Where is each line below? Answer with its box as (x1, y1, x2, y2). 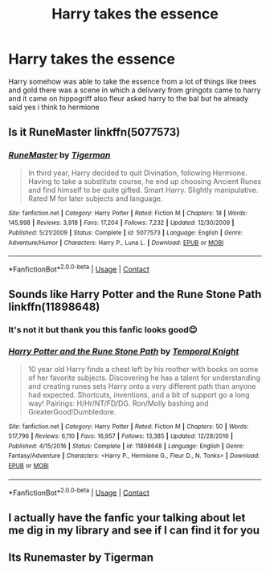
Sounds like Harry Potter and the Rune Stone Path (8, 288, 262, 301)
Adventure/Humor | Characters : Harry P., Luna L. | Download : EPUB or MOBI (8, 239, 224, 247)
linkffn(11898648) (8, 300, 100, 314)
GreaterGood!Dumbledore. (27, 407, 117, 416)
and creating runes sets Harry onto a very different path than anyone (27, 381, 256, 390)
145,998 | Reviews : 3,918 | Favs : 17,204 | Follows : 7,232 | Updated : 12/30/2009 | (8, 219, 235, 227)
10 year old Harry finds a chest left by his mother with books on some (27, 364, 259, 374)
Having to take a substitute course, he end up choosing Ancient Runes (27, 176, 262, 186)
